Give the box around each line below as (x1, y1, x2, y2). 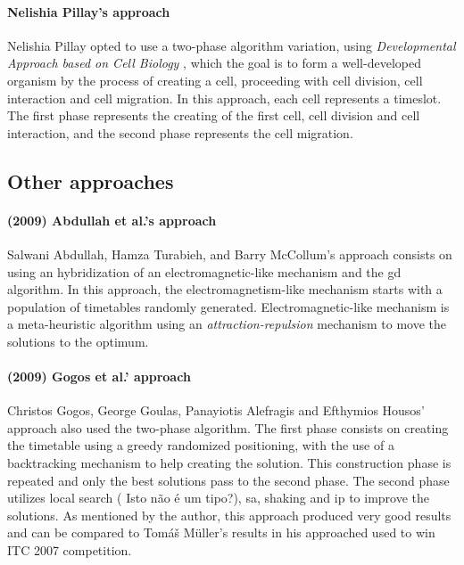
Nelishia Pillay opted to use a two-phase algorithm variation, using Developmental (7, 36, 456, 54)
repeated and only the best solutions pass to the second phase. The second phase (7, 471, 450, 489)
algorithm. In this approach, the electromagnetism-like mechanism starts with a (7, 280, 443, 299)
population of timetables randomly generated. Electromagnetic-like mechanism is (7, 297, 450, 315)
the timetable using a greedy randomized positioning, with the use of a (7, 436, 394, 454)
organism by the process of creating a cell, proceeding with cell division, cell (7, 70, 423, 89)
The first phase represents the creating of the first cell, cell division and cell (7, 106, 420, 125)
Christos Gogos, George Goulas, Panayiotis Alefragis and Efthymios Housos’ (7, 401, 425, 420)
